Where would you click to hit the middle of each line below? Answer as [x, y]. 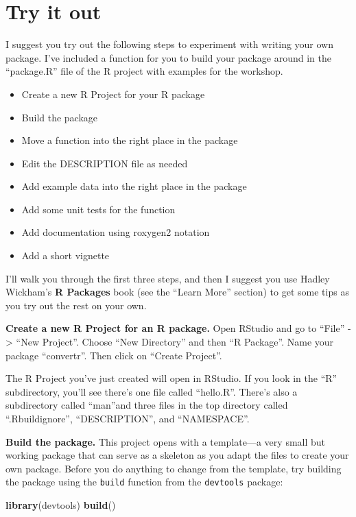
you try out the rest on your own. [76, 305]
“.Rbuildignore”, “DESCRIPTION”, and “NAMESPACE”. [128, 418]
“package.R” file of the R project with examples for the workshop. [144, 71]
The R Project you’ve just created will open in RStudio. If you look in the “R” [171, 378]
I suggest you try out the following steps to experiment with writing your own [170, 44]
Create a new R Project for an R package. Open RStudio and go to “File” [175, 328]
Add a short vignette [66, 255]
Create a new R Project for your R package [113, 94]
